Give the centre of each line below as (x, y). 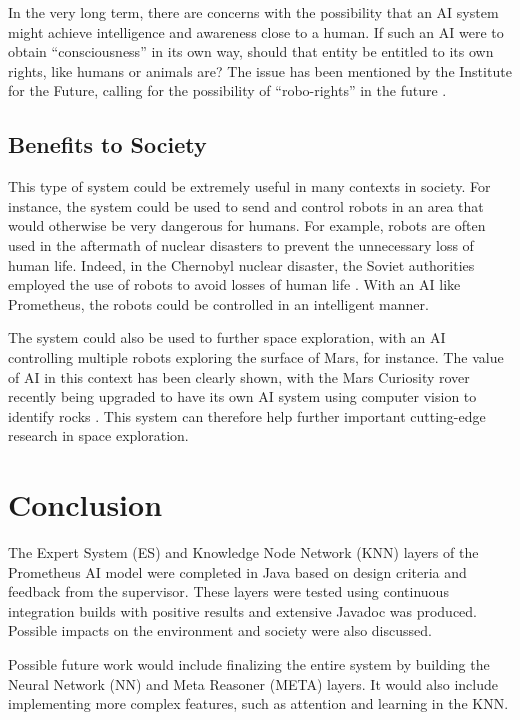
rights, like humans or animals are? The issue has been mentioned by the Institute (260, 70)
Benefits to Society (107, 144)
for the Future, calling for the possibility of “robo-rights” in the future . (227, 90)
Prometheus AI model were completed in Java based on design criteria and (237, 571)
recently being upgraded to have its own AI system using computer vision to (242, 396)
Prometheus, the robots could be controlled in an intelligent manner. (218, 303)
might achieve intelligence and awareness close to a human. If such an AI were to (256, 31)
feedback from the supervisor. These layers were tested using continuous (228, 591)
